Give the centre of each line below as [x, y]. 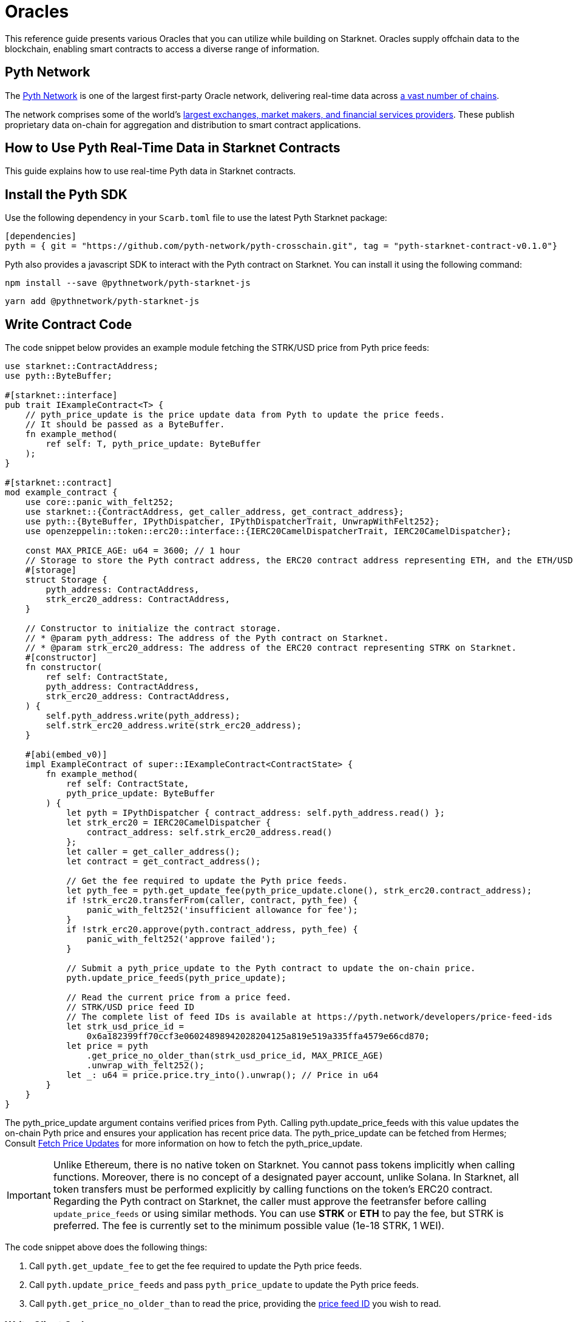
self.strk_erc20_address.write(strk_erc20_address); [174, 726]
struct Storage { [66, 580]
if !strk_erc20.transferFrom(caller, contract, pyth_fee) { [212, 900]
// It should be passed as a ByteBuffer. [125, 425]
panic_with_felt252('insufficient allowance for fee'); [222, 910]
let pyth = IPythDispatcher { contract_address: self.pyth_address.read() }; [256, 813]
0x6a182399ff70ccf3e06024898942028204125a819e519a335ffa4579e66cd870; [258, 1036]
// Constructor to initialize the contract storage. [153, 629]
